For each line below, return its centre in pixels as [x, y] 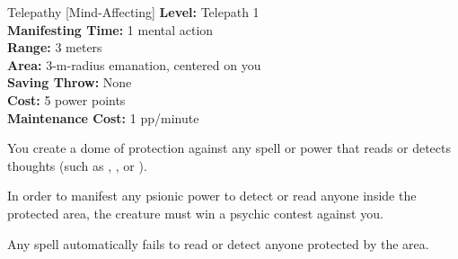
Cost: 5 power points [66, 99]
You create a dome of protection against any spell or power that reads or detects [229, 148]
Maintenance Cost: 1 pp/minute [103, 117]
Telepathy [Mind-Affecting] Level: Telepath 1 [133, 12]
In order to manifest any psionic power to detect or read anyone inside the [212, 196]
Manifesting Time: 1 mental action [110, 29]
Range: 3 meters [55, 47]
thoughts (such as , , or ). [77, 165]
